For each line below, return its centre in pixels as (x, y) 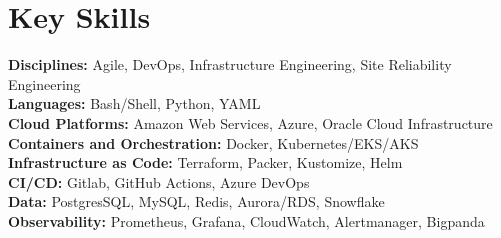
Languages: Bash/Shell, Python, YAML (134, 103)
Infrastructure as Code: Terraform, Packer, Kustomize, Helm (205, 162)
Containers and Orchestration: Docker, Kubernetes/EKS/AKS (213, 142)
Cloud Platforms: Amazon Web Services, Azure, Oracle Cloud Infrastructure (250, 122)
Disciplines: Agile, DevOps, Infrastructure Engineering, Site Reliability (230, 64)
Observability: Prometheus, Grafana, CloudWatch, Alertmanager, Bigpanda (246, 220)
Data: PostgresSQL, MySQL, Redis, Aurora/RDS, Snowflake (196, 201)
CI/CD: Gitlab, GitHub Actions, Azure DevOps (159, 181)
